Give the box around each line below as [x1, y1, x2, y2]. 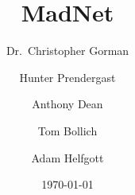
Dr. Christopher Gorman [6, 42, 129, 59]
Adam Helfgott [31, 149, 104, 166]
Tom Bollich [37, 122, 98, 138]
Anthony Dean [32, 96, 103, 112]
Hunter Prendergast [19, 68, 116, 85]
